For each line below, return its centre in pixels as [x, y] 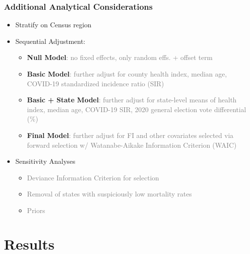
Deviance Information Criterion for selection [93, 177]
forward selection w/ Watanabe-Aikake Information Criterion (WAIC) [132, 145]
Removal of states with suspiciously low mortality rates [109, 194]
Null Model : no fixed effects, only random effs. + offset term [120, 57]
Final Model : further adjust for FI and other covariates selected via [130, 135]
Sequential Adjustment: [50, 41]
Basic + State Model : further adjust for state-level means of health [132, 100]
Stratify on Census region [53, 25]
